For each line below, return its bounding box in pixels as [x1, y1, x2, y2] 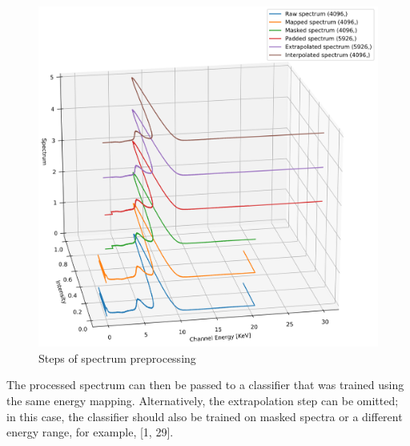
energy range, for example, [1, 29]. [6, 424, 174, 440]
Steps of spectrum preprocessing [38, 349, 196, 366]
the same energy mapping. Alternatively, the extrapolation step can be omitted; [6, 392, 399, 409]
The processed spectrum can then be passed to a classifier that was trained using [6, 376, 404, 393]
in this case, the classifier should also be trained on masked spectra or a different [6, 408, 403, 424]
